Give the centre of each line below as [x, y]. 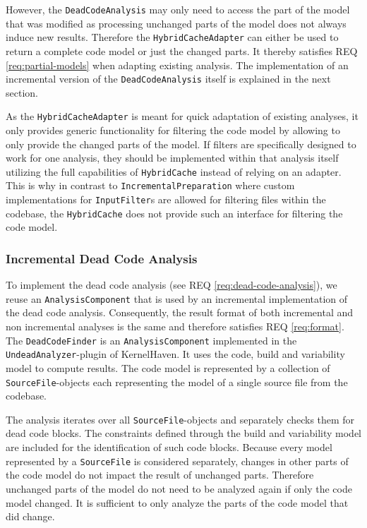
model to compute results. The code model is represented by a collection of [168, 367]
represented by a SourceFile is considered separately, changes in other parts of [177, 461]
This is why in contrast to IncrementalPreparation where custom [150, 185]
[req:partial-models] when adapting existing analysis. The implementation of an [177, 65]
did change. [30, 516]
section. [22, 92]
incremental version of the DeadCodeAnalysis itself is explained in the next [168, 79]
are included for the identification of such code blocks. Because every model [169, 447]
